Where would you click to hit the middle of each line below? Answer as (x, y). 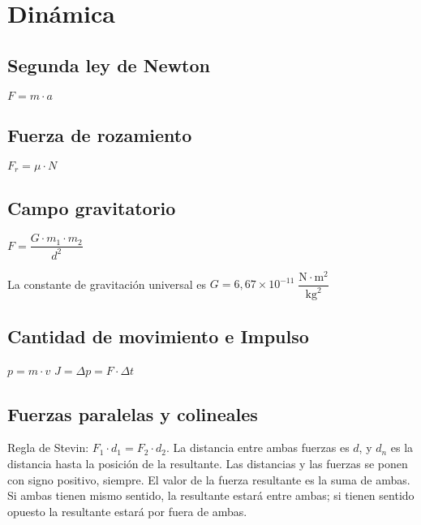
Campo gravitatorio (92, 207)
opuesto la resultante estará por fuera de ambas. (127, 511)
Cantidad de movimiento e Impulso (158, 336)
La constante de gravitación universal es (107, 284)
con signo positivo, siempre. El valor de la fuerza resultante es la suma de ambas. (209, 479)
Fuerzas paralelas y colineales (133, 413)
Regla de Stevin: (48, 448)
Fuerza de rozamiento (100, 134)
